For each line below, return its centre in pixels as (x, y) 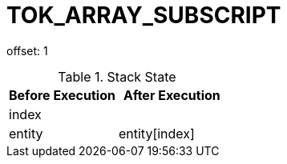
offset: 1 (27, 50)
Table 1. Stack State (117, 76)
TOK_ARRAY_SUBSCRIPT (144, 15)
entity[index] (156, 133)
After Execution (172, 95)
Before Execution (62, 95)
